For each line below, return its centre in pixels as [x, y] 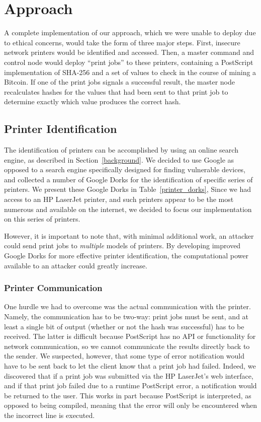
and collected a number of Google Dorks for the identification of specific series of [128, 179]
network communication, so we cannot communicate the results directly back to [127, 346]
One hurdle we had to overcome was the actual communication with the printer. [127, 306]
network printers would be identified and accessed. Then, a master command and [129, 52]
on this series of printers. [42, 219]
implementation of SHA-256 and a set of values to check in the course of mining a [130, 72]
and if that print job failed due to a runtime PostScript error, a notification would [130, 385]
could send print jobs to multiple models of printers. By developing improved [122, 245]
